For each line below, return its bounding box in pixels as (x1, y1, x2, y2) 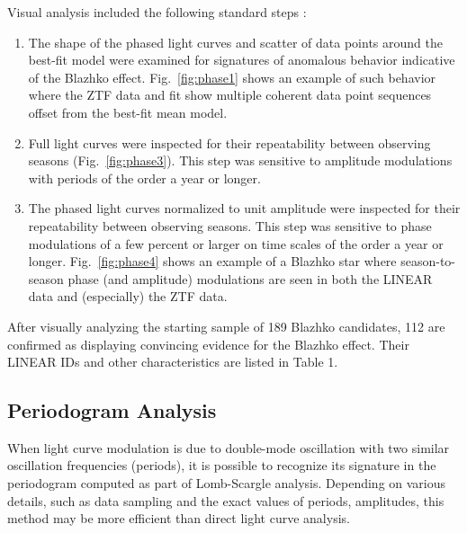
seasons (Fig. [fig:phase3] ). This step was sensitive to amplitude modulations (28, 151, 453, 170)
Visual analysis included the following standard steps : (7, 3, 307, 21)
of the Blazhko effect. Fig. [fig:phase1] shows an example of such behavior (28, 67, 436, 86)
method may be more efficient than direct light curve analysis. (7, 509, 350, 528)
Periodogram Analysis (7, 396, 217, 424)
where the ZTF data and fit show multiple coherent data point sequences (28, 85, 432, 104)
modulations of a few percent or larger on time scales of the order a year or (28, 234, 444, 253)
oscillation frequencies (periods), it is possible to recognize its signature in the (7, 456, 436, 475)
